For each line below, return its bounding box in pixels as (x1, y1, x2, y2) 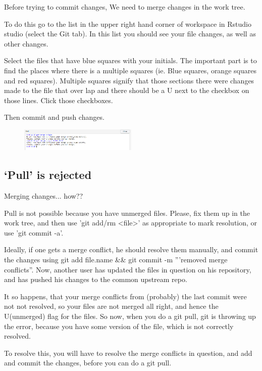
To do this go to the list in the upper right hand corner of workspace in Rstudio (4, 18, 251, 29)
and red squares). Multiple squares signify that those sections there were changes (4, 75, 254, 85)
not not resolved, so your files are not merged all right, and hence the (4, 301, 219, 311)
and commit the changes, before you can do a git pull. (4, 357, 172, 368)
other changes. (4, 38, 48, 49)
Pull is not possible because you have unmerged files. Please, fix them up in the (4, 207, 250, 218)
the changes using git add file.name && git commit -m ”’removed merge (4, 254, 228, 265)
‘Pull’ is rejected (4, 167, 92, 182)
